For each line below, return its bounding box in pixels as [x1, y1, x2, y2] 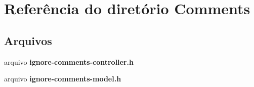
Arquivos [4, 32, 52, 48]
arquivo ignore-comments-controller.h [4, 56, 134, 67]
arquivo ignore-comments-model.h [4, 73, 121, 84]
